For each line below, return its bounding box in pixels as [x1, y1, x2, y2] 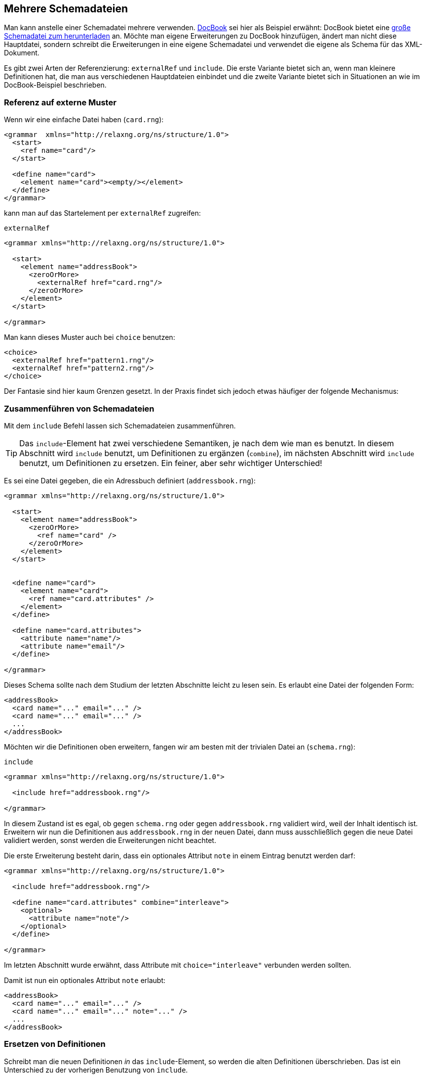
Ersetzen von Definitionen [4, 1039, 106, 1049]
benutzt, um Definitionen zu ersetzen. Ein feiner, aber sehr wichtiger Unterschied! [19, 458, 322, 468]
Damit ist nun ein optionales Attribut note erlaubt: [4, 976, 166, 984]
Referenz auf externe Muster [4, 97, 116, 107]
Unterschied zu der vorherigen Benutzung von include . [4, 1065, 188, 1074]
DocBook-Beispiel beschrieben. [4, 81, 107, 90]
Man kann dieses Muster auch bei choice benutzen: [4, 333, 175, 342]
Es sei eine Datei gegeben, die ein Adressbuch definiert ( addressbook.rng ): [4, 476, 256, 485]
